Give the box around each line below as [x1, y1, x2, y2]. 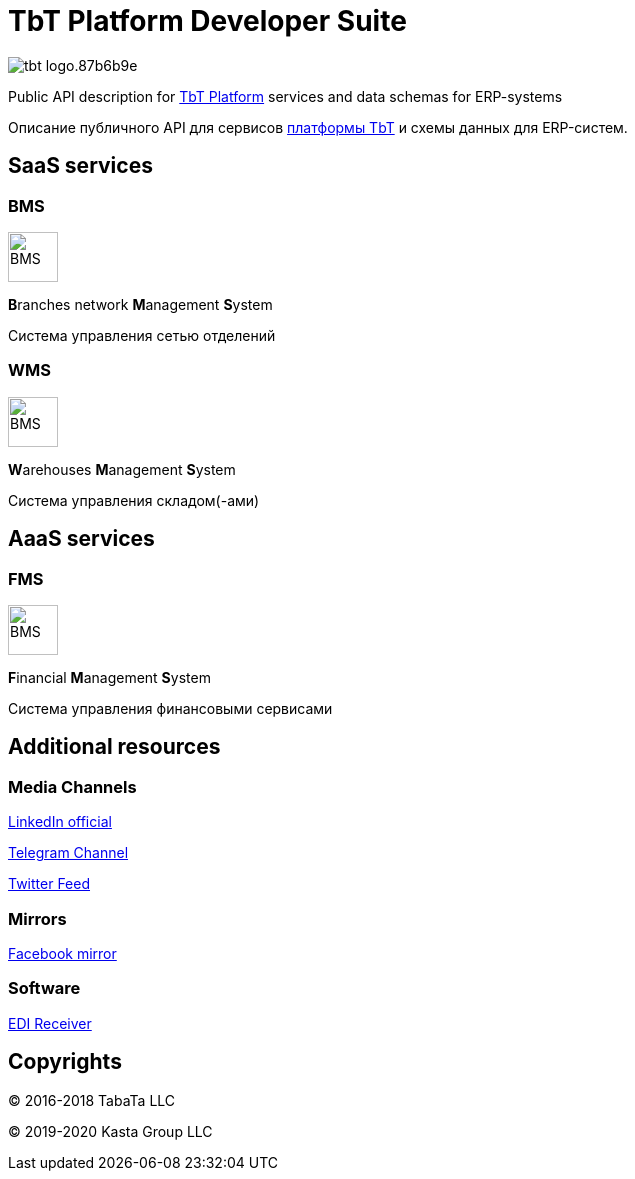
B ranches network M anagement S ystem [8, 295, 273, 313]
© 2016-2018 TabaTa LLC [8, 1091, 176, 1109]
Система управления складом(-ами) [8, 491, 260, 509]
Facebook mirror [8, 944, 117, 962]
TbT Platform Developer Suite [8, 4, 407, 38]
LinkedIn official [8, 813, 112, 831]
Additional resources [8, 734, 221, 760]
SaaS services [8, 153, 153, 179]
